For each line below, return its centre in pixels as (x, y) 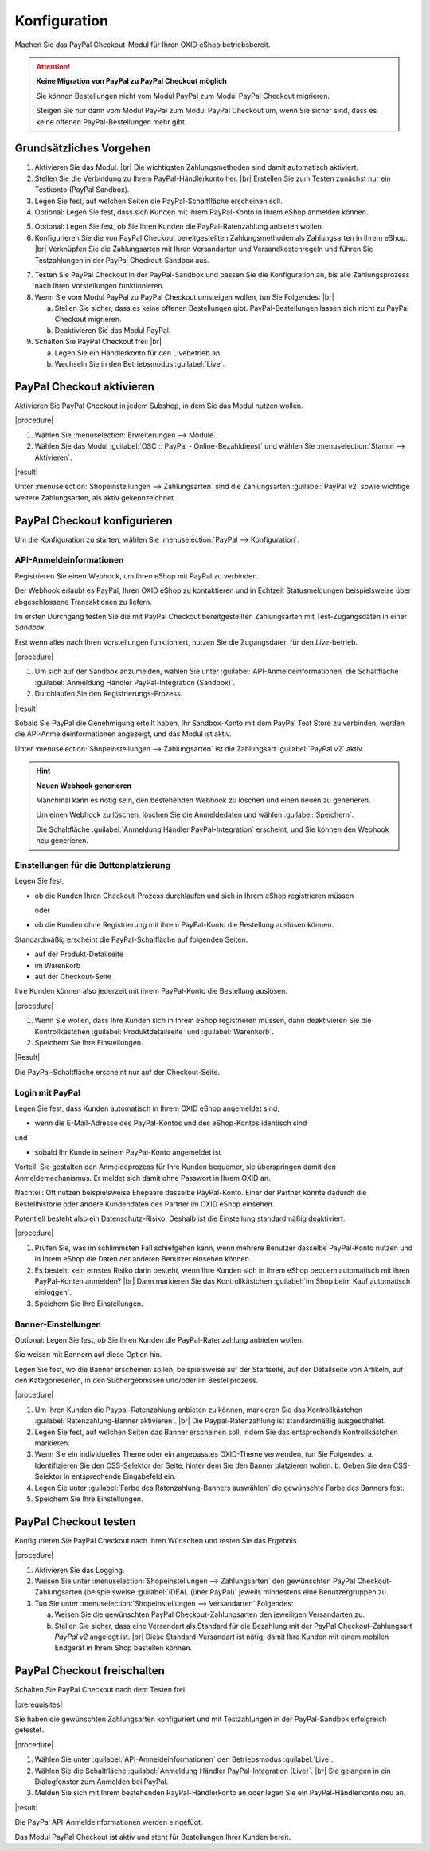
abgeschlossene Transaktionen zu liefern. (84, 602)
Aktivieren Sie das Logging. (80, 1570)
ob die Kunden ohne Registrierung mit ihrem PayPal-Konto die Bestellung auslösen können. (184, 925)
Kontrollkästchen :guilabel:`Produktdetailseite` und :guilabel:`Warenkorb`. (154, 1031)
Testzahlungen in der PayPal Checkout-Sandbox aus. (122, 260)
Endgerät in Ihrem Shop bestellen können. (123, 1648)
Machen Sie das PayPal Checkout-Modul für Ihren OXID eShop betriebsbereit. (143, 45)
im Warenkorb (58, 965)
